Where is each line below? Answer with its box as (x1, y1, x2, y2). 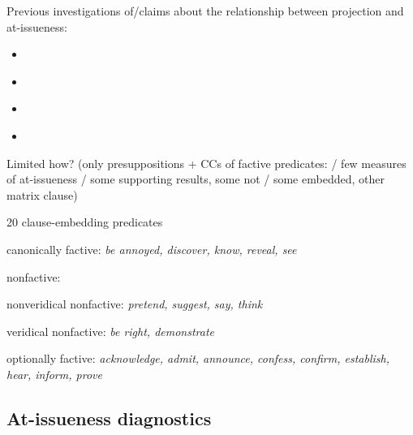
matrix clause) (6, 186, 78, 203)
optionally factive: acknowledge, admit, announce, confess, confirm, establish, (6, 350, 390, 367)
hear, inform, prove (6, 365, 102, 382)
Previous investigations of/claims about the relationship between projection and (6, 2, 404, 19)
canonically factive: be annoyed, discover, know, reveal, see (6, 240, 297, 257)
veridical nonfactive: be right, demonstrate (6, 322, 215, 339)
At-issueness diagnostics (6, 405, 212, 430)
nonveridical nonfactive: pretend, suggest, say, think (6, 295, 263, 312)
